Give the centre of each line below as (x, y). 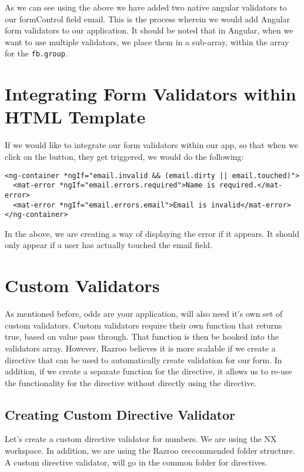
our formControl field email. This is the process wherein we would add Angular (148, 19)
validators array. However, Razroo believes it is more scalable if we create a (140, 348)
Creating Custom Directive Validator (120, 414)
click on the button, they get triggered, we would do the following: (124, 156)
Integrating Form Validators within (151, 94)
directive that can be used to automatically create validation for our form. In (143, 359)
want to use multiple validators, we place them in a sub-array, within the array (147, 41)
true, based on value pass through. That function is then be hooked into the (142, 337)
